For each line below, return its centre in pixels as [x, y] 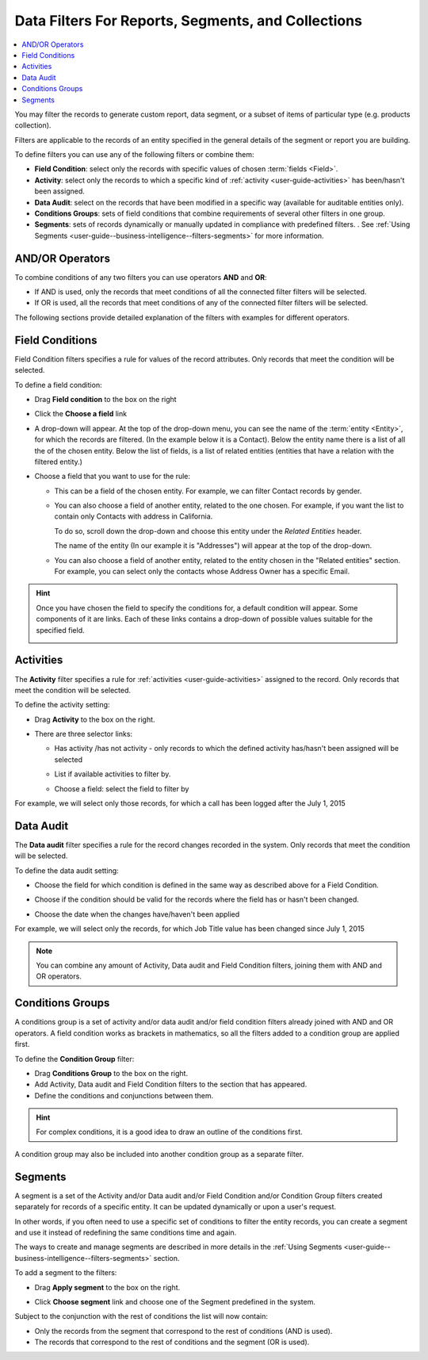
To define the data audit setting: [67, 870]
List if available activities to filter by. [113, 774]
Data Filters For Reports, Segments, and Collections [188, 21]
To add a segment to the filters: [66, 1273]
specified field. [60, 630]
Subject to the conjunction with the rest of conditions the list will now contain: [141, 1316]
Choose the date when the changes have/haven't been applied [137, 914]
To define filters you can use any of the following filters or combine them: [134, 155]
